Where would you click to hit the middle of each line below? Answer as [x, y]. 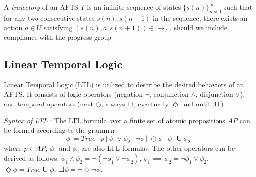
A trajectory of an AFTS [41, 7]
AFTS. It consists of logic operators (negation [73, 94]
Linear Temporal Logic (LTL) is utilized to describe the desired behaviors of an [124, 84]
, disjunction [214, 94]
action [13, 27]
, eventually [151, 103]
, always [113, 103]
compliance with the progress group [58, 37]
